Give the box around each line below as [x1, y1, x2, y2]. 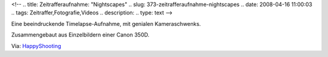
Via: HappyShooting [11, 42, 61, 49]
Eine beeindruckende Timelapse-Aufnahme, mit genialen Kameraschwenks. [11, 20, 201, 27]
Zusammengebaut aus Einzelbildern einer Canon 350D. [11, 31, 150, 38]
